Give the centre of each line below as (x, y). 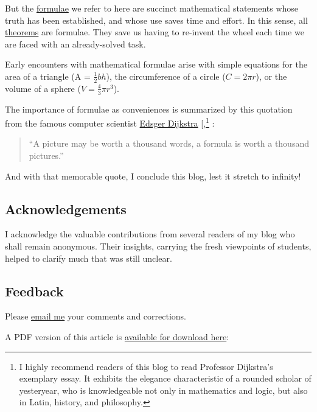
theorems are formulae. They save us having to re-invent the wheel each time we (155, 32)
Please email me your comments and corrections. (96, 316)
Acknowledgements (66, 208)
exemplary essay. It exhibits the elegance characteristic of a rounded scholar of (165, 378)
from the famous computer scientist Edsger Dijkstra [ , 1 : (110, 122)
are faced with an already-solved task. (75, 44)
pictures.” (46, 155)
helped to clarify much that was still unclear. (89, 258)
